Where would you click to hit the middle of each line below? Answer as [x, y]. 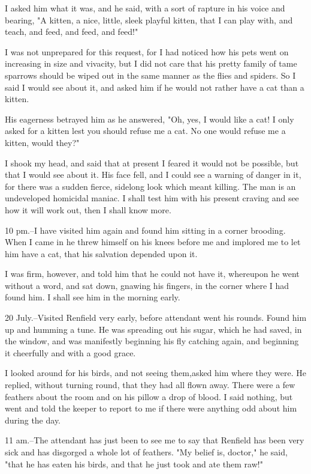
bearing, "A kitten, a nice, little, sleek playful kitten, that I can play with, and [149, 20]
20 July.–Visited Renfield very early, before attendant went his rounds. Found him [156, 318]
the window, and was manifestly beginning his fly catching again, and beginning [152, 341]
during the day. [33, 420]
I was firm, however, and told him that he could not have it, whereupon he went [152, 274]
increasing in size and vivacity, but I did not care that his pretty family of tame [151, 63]
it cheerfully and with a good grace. [70, 352]
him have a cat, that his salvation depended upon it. [101, 253]
